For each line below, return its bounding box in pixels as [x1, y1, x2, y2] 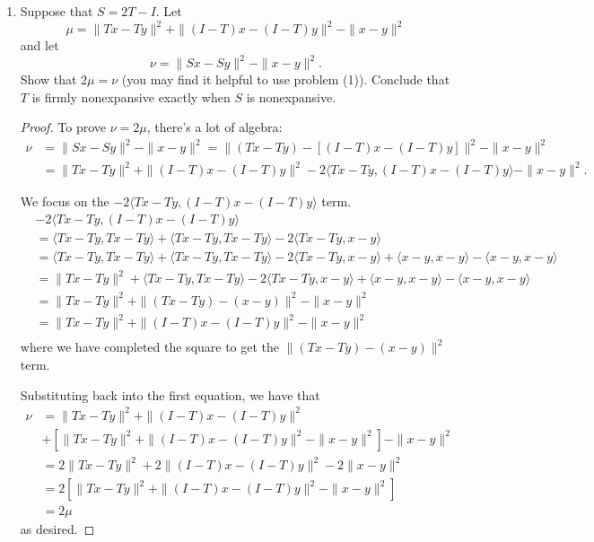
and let [20, 36, 59, 55]
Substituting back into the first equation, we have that [20, 385, 320, 404]
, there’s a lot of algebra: [146, 118, 283, 136]
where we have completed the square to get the [20, 337, 280, 356]
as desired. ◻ [20, 520, 95, 538]
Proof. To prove [20, 118, 107, 136]
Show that [20, 70, 77, 89]
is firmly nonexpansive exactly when [31, 87, 231, 106]
